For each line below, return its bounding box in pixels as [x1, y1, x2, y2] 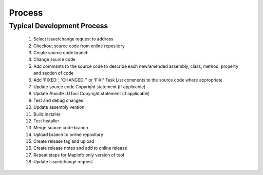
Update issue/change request [33, 159, 93, 165]
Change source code [33, 57, 75, 62]
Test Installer [33, 117, 59, 124]
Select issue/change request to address [33, 36, 113, 42]
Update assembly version [33, 104, 85, 110]
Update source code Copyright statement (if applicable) [33, 83, 146, 90]
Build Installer [33, 111, 61, 117]
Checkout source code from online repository [33, 43, 125, 49]
